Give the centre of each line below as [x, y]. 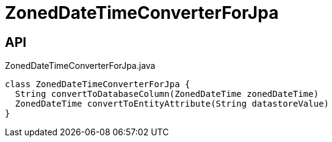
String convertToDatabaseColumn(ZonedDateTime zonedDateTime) [167, 94]
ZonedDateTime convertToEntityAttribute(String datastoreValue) [172, 104]
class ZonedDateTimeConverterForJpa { [98, 84]
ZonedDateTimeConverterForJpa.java [80, 66]
